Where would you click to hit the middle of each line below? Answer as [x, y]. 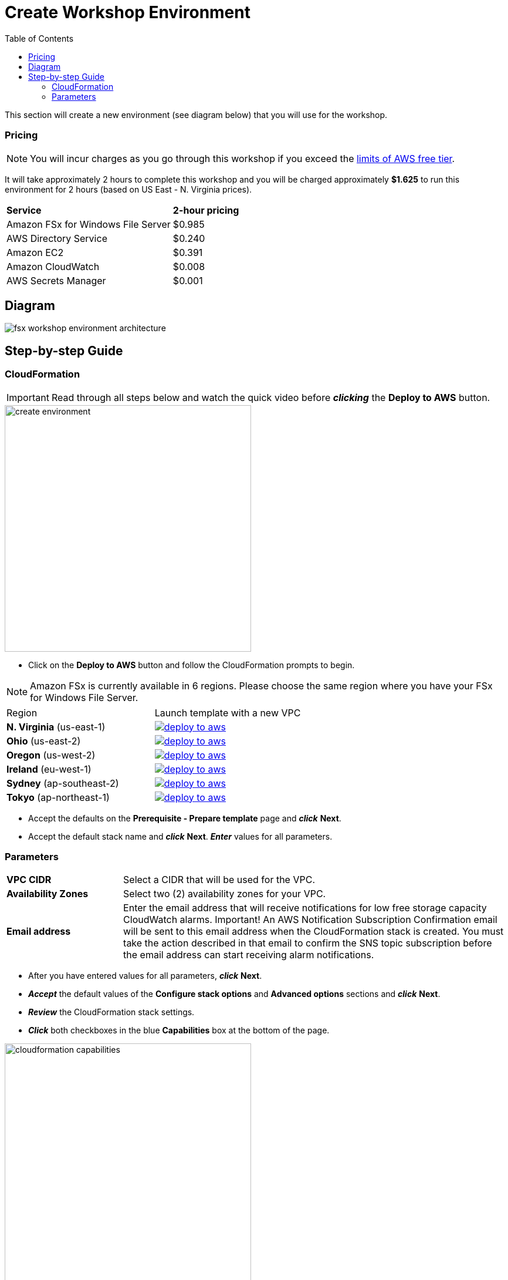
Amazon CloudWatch [53, 266]
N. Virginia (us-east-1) [56, 727]
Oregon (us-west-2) [51, 755]
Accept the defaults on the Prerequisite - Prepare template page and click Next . [185, 818]
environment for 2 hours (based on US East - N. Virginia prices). [128, 189]
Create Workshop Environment [128, 12]
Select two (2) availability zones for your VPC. [225, 894]
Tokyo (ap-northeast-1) [58, 797]
